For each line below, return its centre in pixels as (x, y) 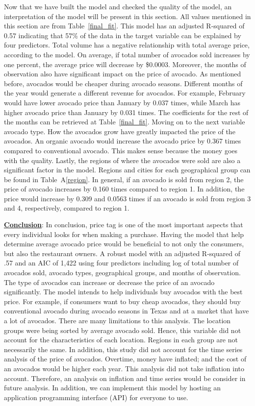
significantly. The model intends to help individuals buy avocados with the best (123, 292)
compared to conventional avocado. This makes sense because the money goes (121, 150)
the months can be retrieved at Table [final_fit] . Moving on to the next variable (125, 122)
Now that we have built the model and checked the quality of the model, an (118, 6)
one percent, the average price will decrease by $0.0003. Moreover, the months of (125, 64)
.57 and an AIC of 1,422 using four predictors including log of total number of (121, 263)
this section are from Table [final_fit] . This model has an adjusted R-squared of (124, 26)
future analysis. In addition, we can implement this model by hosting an (113, 388)
